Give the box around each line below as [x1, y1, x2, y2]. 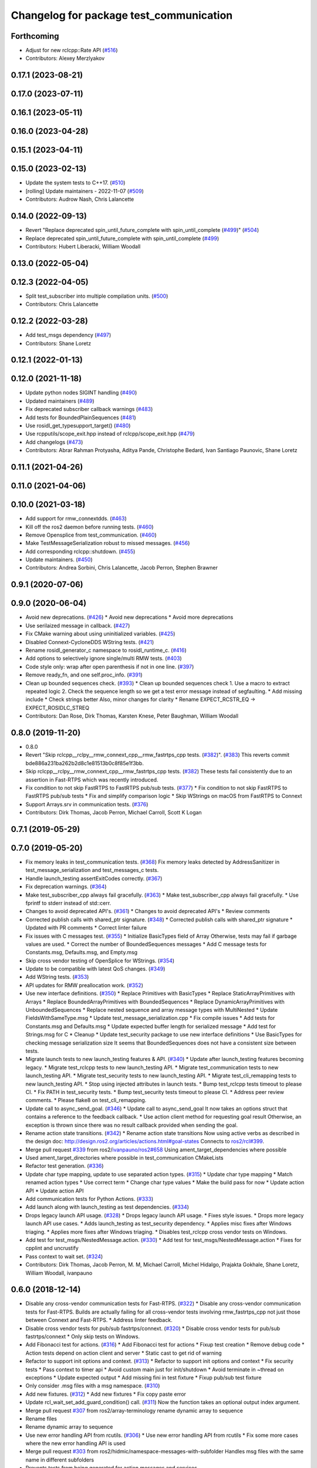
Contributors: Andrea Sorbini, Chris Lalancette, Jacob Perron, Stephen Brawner [25, 564, 218, 571]
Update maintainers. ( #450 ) [25, 556, 93, 563]
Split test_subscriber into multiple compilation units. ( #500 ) [25, 292, 168, 299]
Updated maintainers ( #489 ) [25, 397, 95, 405]
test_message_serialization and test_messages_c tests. [25, 867, 159, 874]
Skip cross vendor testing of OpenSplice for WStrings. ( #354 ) [25, 957, 175, 964]
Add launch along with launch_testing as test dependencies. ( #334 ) [25, 1204, 189, 1211]
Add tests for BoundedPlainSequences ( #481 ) [25, 414, 136, 421]
